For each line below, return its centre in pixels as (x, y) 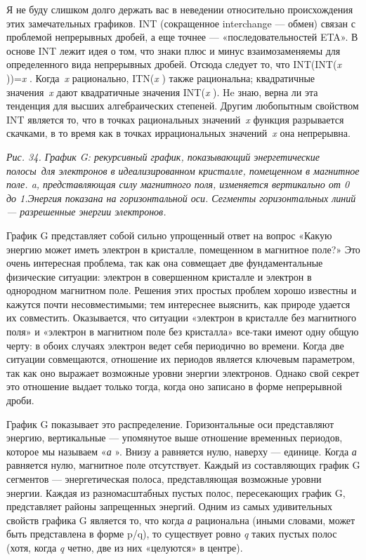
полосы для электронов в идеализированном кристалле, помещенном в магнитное (183, 170)
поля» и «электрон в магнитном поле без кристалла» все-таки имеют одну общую (183, 332)
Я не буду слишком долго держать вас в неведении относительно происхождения (180, 9)
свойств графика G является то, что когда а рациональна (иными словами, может (181, 520)
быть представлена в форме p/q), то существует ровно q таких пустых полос (172, 534)
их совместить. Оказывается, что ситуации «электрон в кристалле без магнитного (181, 318)
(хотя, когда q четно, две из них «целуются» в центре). (125, 547)
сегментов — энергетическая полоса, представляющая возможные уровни (164, 479)
